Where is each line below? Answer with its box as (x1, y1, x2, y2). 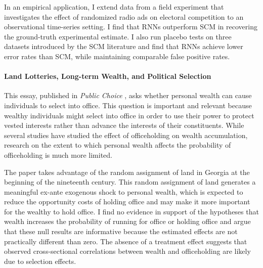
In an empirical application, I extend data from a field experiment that (4, 2, 224, 12)
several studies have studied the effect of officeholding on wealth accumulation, (4, 129, 248, 140)
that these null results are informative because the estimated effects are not (4, 226, 238, 237)
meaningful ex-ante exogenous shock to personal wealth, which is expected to (4, 186, 243, 197)
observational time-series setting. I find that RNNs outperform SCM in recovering (4, 21, 257, 32)
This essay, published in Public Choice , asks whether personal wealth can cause (4, 90, 252, 101)
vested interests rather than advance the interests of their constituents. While (4, 120, 244, 130)
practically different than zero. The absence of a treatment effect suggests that (4, 236, 247, 246)
